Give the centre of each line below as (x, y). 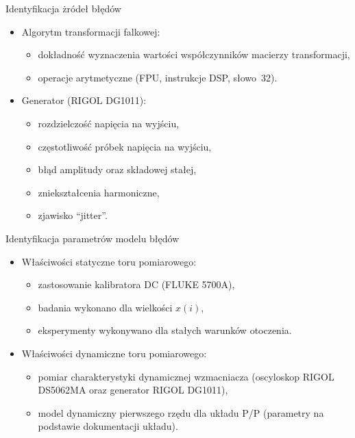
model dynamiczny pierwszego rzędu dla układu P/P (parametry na (181, 412)
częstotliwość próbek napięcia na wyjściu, (125, 146)
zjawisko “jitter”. (73, 215)
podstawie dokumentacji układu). (108, 426)
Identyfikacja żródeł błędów (63, 8)
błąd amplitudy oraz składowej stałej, (117, 169)
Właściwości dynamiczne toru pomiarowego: (114, 353)
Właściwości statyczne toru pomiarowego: (109, 261)
